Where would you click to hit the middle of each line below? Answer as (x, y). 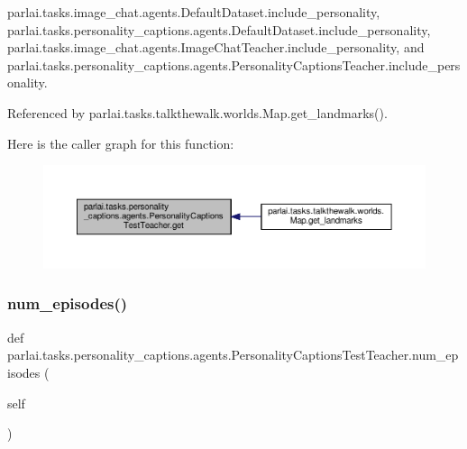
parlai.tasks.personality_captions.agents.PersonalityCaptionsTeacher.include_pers (234, 64)
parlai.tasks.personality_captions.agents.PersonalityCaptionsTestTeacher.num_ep (233, 355)
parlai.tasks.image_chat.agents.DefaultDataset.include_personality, (194, 12)
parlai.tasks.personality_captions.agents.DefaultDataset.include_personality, (219, 29)
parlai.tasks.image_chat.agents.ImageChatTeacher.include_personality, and (216, 47)
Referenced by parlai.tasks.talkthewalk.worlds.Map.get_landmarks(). (197, 112)
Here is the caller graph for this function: (121, 143)
